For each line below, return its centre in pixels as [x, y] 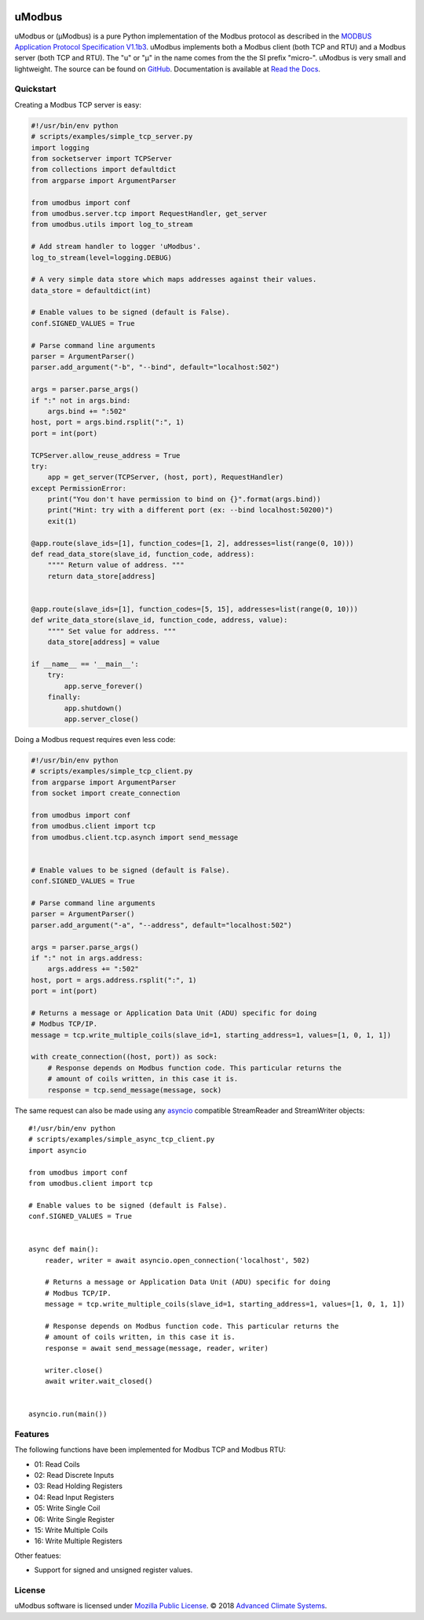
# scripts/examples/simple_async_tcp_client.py [122, 1139]
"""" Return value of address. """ [116, 565]
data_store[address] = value [104, 642]
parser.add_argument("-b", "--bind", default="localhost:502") [155, 368]
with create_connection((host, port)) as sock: [124, 1057]
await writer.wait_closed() [99, 1381]
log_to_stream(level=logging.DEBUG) [102, 258]
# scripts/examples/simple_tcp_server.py [112, 137]
